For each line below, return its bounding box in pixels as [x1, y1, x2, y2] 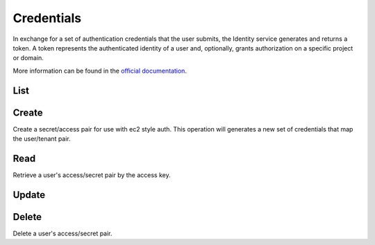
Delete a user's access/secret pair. [12, 229, 112, 237]
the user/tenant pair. [12, 135, 71, 143]
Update [12, 189, 46, 201]
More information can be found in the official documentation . [12, 66, 187, 75]
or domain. [12, 54, 44, 62]
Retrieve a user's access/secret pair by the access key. [12, 170, 171, 179]
